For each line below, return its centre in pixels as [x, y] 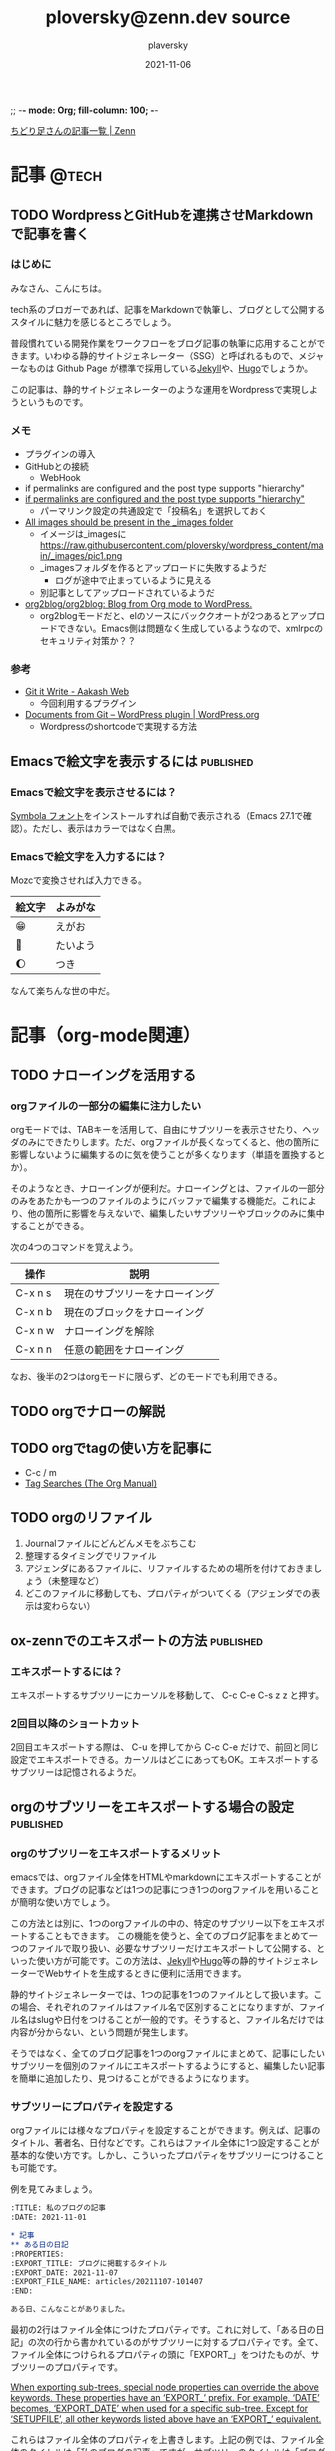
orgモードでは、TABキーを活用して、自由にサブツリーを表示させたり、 [156, 1130]
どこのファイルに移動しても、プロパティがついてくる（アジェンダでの [168, 1593]
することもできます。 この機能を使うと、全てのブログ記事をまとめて [168, 1935]
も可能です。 [36, 2168]
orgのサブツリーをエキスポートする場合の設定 [152, 1806]
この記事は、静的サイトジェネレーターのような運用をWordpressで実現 [155, 389]
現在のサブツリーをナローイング [139, 1294]
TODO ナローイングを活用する [103, 1074]
